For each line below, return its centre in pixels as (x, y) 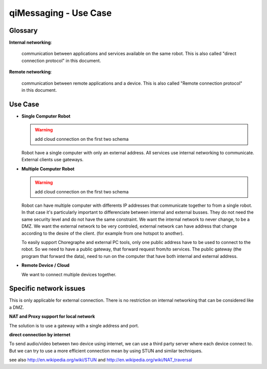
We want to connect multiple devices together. (69, 274)
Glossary (23, 31)
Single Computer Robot (46, 116)
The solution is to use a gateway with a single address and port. (74, 325)
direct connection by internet (40, 335)
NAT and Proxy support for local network (52, 316)
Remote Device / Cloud (45, 265)
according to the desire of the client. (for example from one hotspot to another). (103, 233)
